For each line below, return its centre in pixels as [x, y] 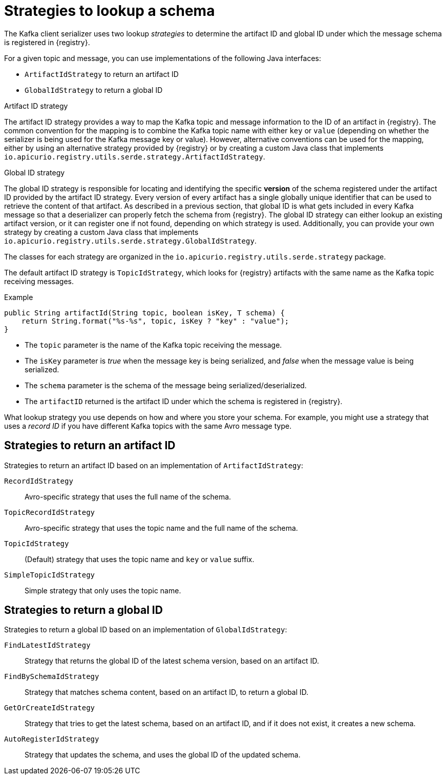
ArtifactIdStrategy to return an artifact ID [102, 74]
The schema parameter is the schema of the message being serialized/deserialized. [166, 385]
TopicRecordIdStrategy [50, 512]
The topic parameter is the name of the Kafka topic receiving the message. [153, 345]
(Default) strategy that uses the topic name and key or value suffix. [140, 559]
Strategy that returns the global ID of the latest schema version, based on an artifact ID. [172, 661]
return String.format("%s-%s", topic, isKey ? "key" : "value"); [155, 321]
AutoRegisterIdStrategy [52, 739]
